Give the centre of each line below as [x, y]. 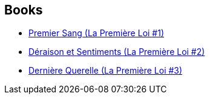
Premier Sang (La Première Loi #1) [97, 33]
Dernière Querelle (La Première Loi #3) [106, 71]
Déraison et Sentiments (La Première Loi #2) [117, 52]
